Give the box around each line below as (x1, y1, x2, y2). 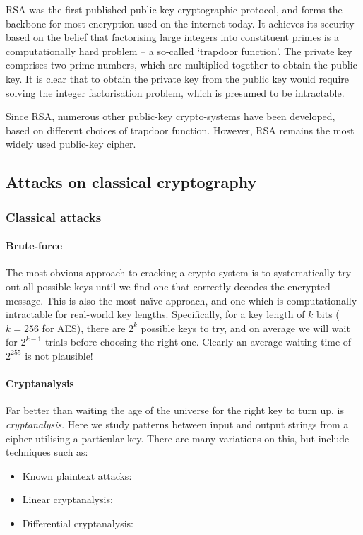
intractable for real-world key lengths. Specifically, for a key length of (6, 307, 305, 322)
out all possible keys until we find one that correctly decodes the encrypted (6, 278, 331, 293)
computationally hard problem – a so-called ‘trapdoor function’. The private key (6, 43, 352, 58)
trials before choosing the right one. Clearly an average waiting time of (44, 334, 352, 349)
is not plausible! (25, 348, 93, 363)
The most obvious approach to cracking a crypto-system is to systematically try (6, 265, 352, 280)
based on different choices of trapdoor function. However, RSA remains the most (6, 122, 355, 137)
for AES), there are (42, 320, 126, 335)
